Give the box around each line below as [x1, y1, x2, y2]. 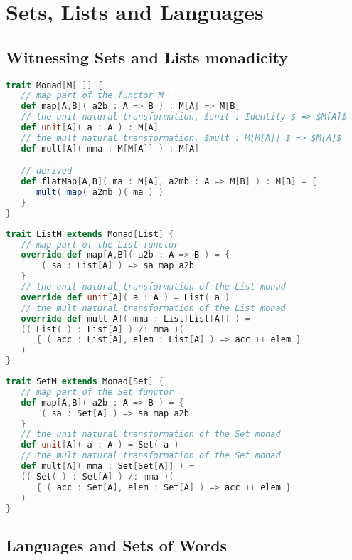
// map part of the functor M [21, 90, 164, 101]
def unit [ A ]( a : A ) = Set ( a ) [21, 440, 179, 450]
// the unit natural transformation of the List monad [21, 282, 286, 292]
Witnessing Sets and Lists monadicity [6, 46, 289, 68]
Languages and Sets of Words [6, 534, 228, 556]
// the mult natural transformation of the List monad [21, 302, 286, 313]
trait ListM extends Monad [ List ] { [6, 228, 174, 239]
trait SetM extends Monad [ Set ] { [6, 376, 164, 387]
